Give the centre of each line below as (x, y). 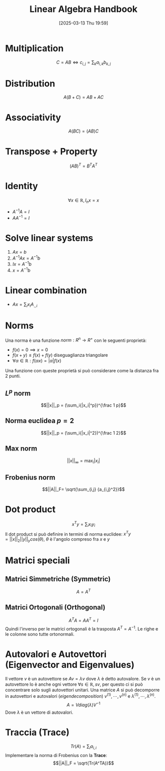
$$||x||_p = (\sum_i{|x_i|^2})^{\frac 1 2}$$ (83, 433)
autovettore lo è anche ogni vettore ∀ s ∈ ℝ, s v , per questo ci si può (74, 684)
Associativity (33, 117)
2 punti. (13, 376)
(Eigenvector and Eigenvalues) (70, 665)
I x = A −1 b (22, 264)
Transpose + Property (51, 151)
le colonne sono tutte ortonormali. (40, 634)
